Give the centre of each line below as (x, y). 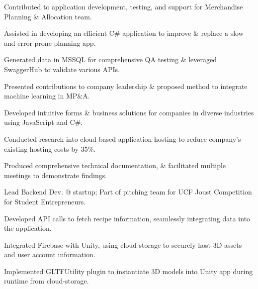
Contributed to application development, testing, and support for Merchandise (124, 6)
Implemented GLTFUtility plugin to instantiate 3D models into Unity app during (129, 271)
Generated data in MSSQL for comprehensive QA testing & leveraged (110, 59)
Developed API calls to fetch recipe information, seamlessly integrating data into (127, 218)
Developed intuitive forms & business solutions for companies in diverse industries (129, 112)
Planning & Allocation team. (48, 16)
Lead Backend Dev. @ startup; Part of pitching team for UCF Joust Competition (128, 192)
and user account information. (50, 254)
